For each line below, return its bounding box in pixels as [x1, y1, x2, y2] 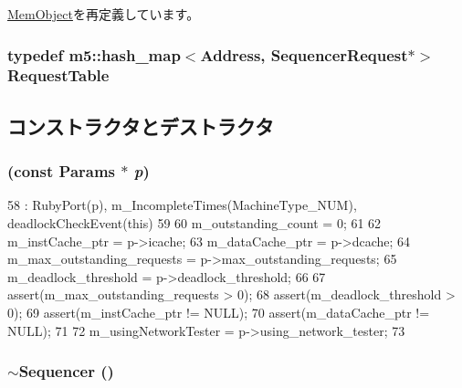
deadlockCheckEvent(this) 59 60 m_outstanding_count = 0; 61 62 [7, 213, 382, 232]
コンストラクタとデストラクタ [7, 111, 274, 140]
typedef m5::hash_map [7, 43, 181, 66]
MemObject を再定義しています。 [7, 5, 200, 23]
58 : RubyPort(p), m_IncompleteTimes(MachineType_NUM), [7, 195, 357, 215]
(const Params [7, 160, 116, 183]
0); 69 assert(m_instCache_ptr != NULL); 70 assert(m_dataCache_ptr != [7, 302, 430, 321]
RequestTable [7, 64, 110, 87]
